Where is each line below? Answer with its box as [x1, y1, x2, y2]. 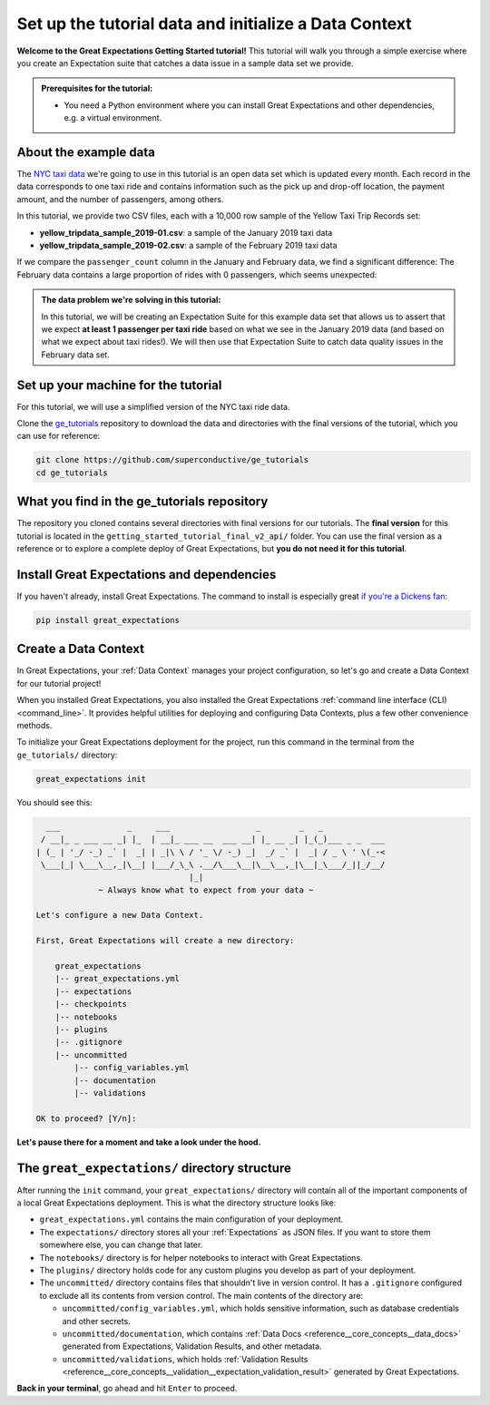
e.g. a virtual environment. [64, 112, 162, 123]
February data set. [41, 349, 111, 360]
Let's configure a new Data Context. [35, 910, 204, 921]
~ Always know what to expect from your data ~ [98, 884, 314, 895]
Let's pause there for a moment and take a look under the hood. [16, 1137, 261, 1147]
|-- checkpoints [54, 999, 127, 1010]
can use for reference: [16, 431, 101, 442]
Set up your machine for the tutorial [16, 377, 222, 393]
